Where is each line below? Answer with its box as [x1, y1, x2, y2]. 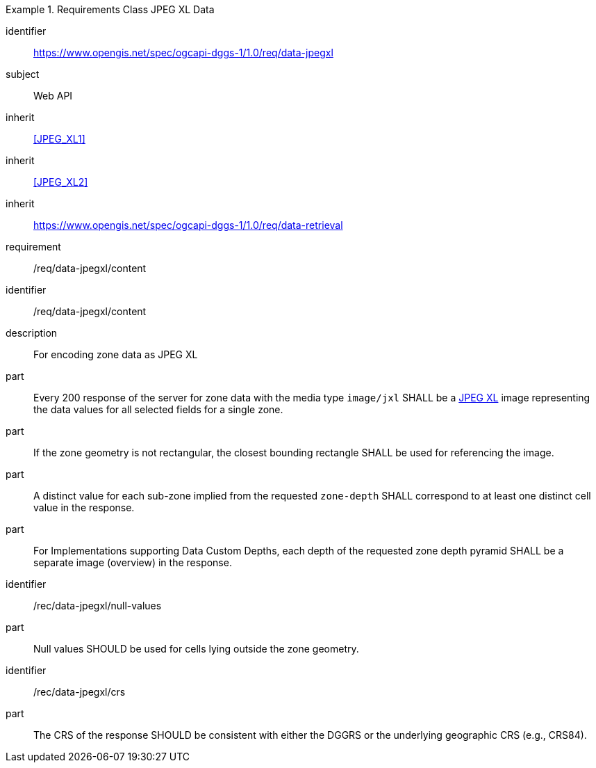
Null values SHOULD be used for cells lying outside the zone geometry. [33, 643, 359, 655]
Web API [33, 90, 73, 102]
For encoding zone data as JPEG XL [33, 349, 198, 360]
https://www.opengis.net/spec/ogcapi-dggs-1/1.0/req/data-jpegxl [33, 47, 333, 58]
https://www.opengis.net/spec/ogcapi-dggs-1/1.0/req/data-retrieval [33, 219, 343, 231]
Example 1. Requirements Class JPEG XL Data [6, 3, 215, 15]
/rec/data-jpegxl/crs [33, 686, 126, 698]
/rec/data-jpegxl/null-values [33, 600, 162, 611]
